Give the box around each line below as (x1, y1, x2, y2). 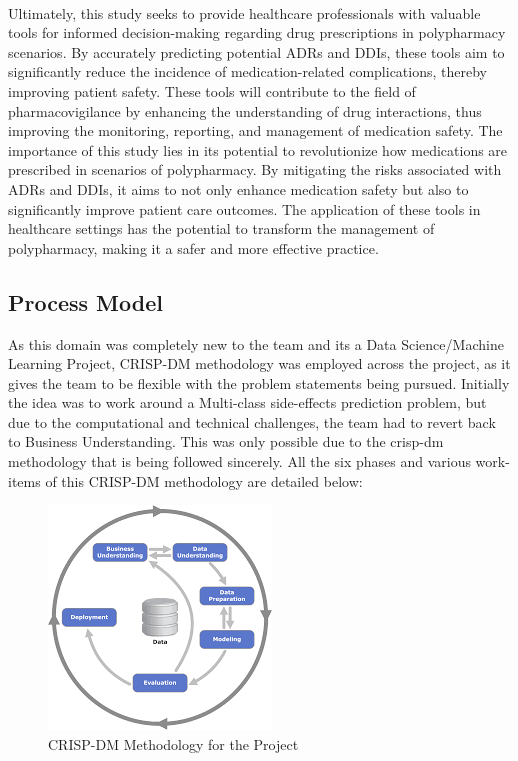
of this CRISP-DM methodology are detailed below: (45, 470, 363, 491)
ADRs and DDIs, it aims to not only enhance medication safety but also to (8, 178, 469, 199)
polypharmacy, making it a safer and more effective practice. (8, 237, 379, 258)
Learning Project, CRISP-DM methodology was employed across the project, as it (8, 353, 511, 374)
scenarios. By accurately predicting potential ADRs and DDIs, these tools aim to (8, 41, 505, 62)
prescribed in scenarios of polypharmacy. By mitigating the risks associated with (8, 159, 502, 180)
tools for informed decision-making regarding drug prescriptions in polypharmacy (8, 22, 506, 43)
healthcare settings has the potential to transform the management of (8, 218, 435, 239)
